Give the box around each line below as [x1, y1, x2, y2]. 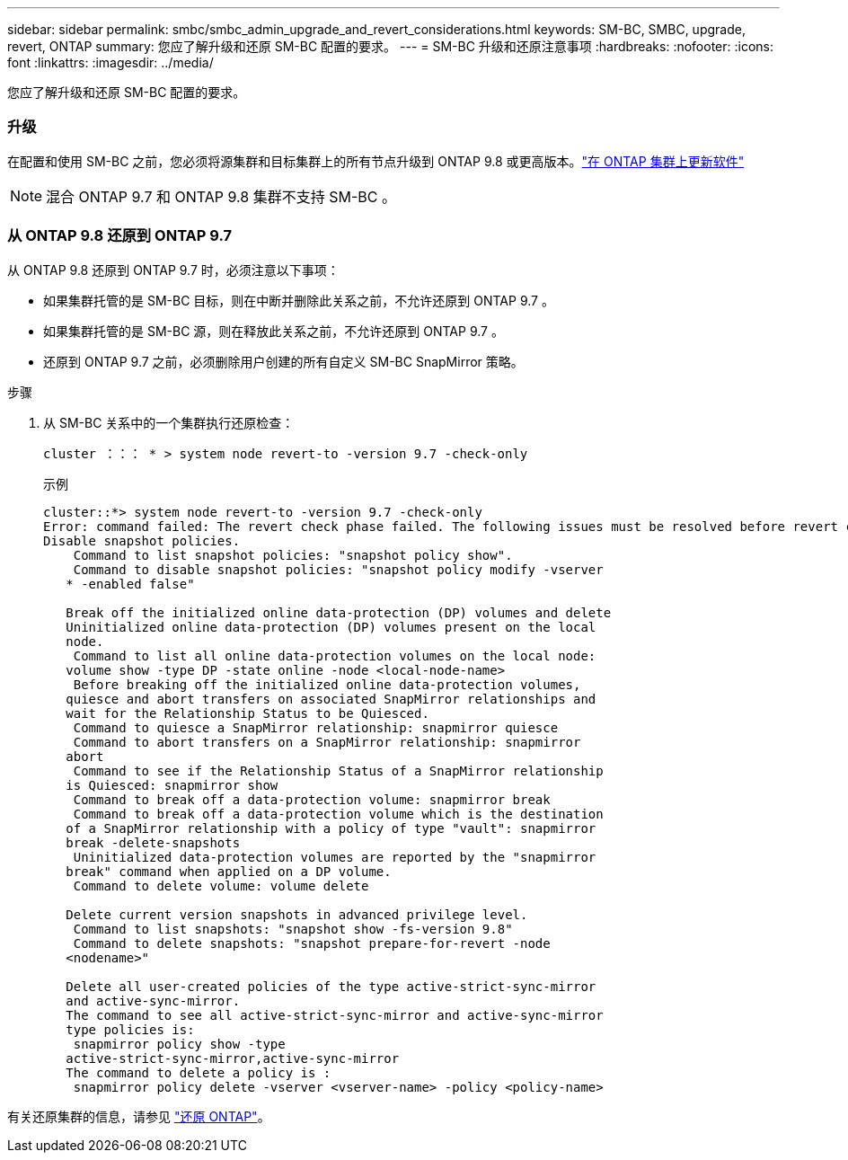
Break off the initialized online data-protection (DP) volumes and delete [66, 605, 612, 620]
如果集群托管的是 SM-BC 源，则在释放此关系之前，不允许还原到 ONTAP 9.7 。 [43, 323, 504, 339]
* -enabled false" [66, 576, 195, 591]
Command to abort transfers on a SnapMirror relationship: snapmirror [73, 734, 581, 749]
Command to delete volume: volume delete [73, 878, 369, 893]
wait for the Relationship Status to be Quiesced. [66, 705, 429, 721]
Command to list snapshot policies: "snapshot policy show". [73, 547, 513, 562]
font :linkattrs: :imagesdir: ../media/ [7, 55, 214, 70]
